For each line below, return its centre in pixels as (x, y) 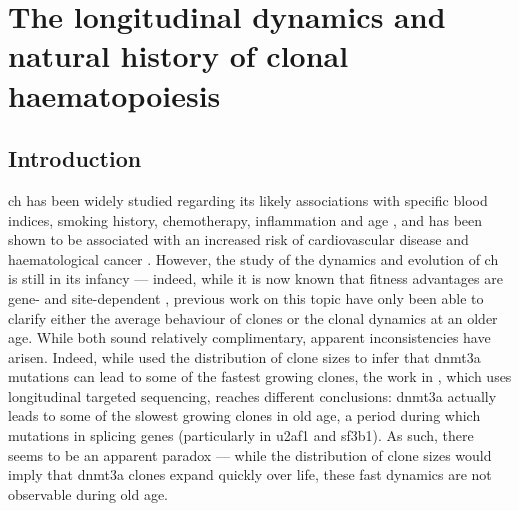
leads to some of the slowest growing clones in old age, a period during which (244, 415)
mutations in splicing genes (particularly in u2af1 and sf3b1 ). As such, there (241, 435)
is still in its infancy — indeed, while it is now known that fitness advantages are (255, 278)
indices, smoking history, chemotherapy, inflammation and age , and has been (245, 219)
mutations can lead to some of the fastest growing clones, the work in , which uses (260, 376)
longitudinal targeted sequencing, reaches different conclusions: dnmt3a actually (252, 395)
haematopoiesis (114, 94)
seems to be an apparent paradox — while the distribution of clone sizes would (250, 454)
